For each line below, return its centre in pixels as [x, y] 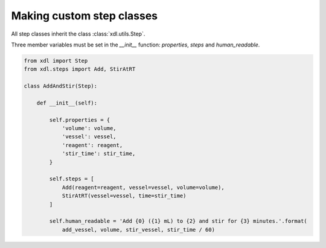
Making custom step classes [85, 16]
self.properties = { [80, 120]
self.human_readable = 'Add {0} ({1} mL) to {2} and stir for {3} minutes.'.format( [178, 221]
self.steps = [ [72, 179]
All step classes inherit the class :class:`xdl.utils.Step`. [78, 34]
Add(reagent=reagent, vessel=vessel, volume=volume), [143, 187]
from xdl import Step [56, 61]
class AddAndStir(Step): [61, 86]
